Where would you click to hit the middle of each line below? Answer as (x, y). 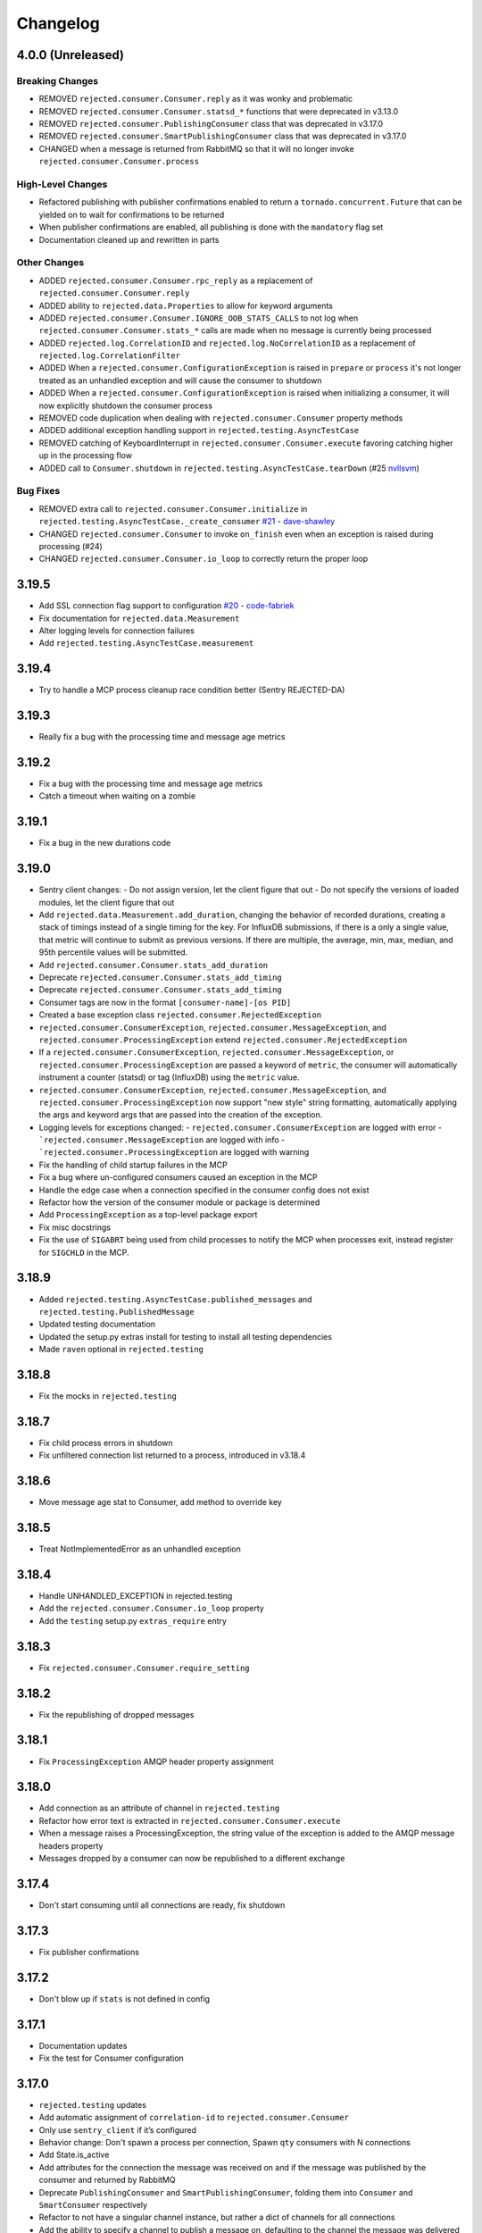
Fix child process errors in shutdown (106, 1443)
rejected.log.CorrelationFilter (109, 356)
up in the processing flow (86, 456)
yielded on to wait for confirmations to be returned (132, 214)
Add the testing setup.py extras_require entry (133, 1620)
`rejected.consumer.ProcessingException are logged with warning (174, 1152)
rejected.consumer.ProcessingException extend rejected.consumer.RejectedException (223, 1040)
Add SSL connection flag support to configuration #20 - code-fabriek (166, 606)
